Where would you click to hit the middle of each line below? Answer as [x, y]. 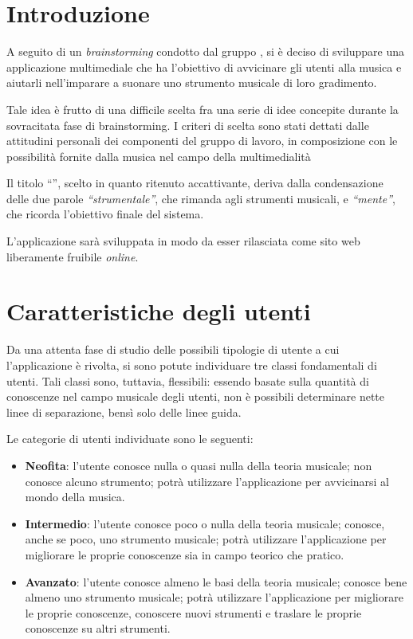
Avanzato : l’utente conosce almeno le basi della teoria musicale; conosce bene [216, 581]
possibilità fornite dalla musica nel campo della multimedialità [159, 156]
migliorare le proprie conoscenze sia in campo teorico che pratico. [185, 554]
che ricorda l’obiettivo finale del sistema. [105, 214]
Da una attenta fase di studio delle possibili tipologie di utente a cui [173, 349]
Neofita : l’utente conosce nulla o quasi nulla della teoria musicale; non [199, 465]
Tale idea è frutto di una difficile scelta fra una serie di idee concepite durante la [203, 109]
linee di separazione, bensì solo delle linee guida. [124, 412]
